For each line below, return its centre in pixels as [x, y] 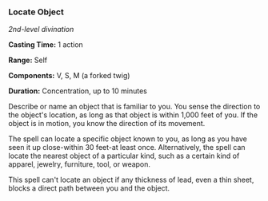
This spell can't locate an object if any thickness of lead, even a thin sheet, [131, 180]
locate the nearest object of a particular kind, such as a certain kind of [124, 156]
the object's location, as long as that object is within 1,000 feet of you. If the [133, 115]
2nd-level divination [41, 30]
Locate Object [36, 12]
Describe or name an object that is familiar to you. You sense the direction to [134, 107]
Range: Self [28, 60]
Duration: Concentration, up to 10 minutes [78, 91]
